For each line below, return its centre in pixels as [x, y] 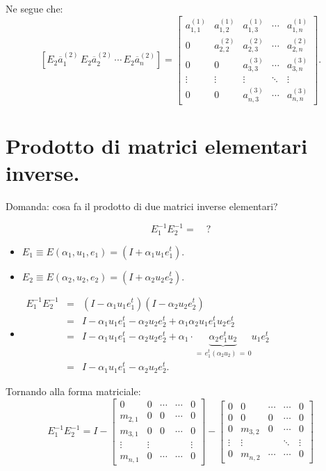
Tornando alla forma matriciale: [73, 391]
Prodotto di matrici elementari [157, 145]
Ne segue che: [34, 8]
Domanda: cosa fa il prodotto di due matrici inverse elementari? [142, 206]
